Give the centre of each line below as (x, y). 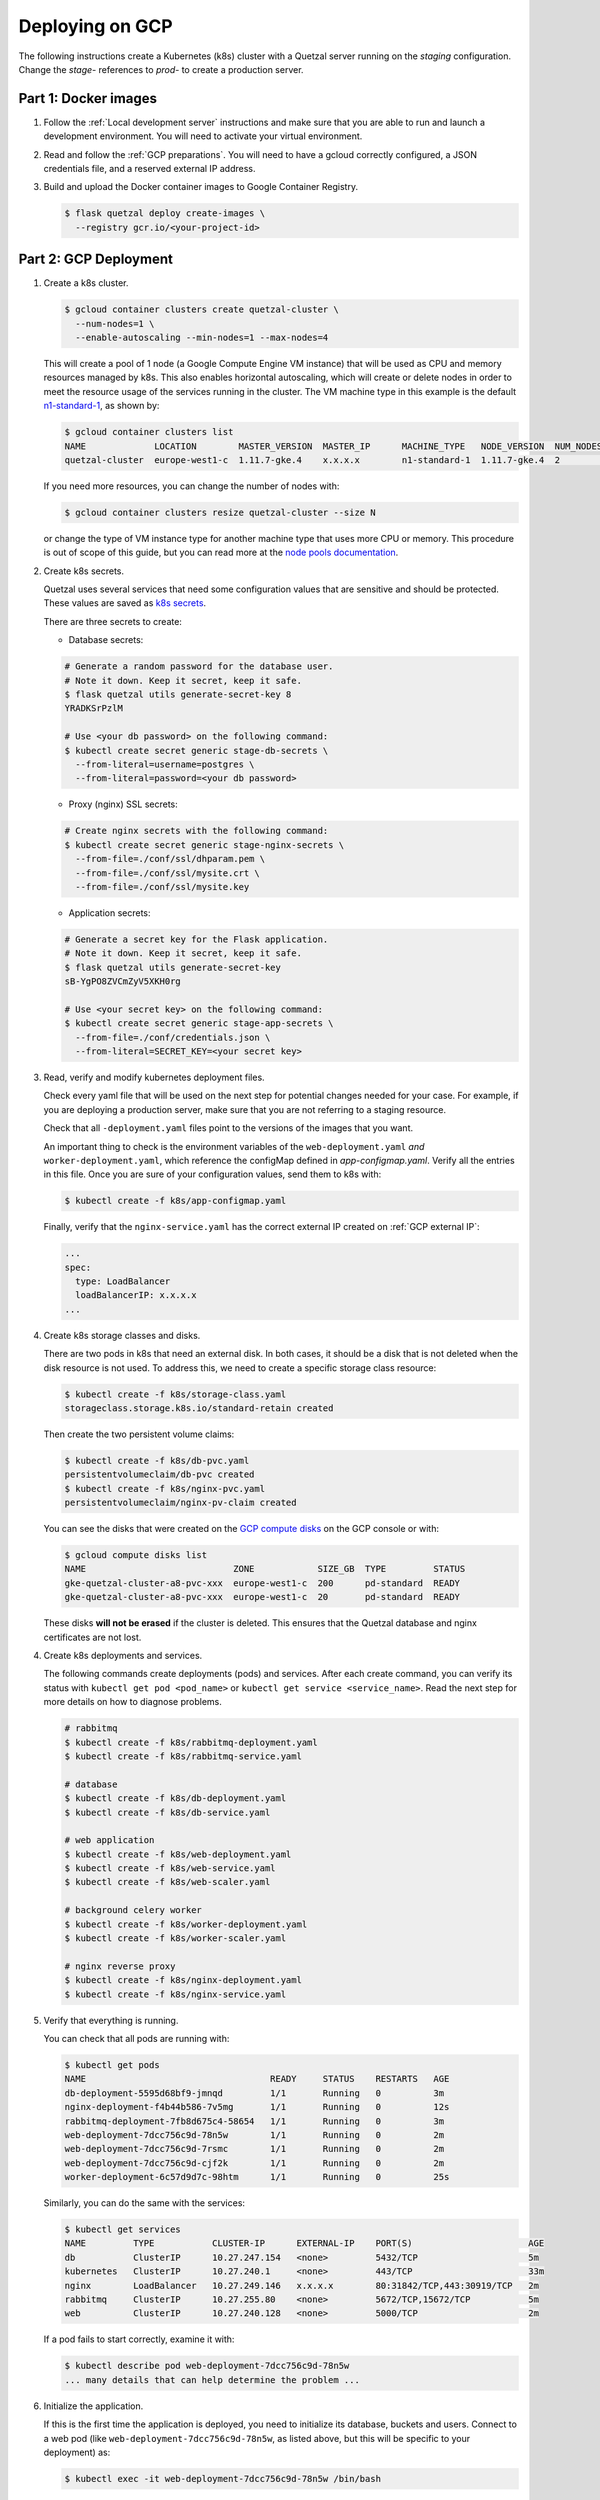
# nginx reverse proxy (120, 1966)
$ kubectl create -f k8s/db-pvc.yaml (157, 1460)
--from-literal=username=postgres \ (165, 764)
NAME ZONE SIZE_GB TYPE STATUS (265, 1569)
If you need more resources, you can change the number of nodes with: (191, 486)
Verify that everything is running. (111, 2020)
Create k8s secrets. (84, 571)
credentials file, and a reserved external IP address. (149, 169)
